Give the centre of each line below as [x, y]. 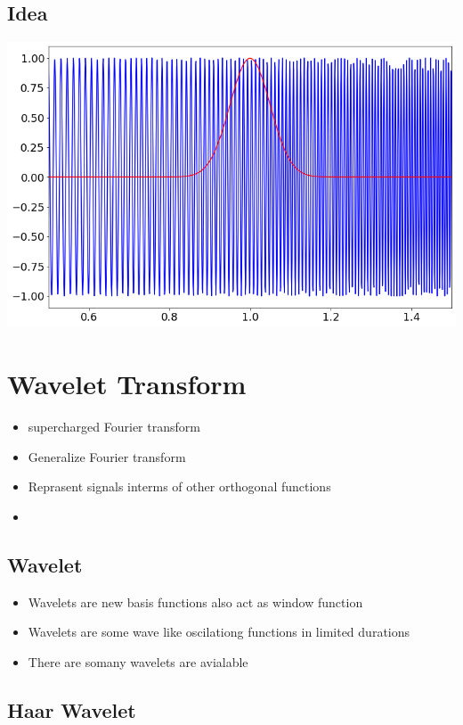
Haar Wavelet [72, 709]
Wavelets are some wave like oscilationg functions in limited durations [219, 632]
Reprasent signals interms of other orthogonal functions [179, 486]
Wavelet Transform [127, 384]
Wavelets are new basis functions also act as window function [195, 601]
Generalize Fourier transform [107, 456]
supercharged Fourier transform [114, 427]
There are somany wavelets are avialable [138, 661]
